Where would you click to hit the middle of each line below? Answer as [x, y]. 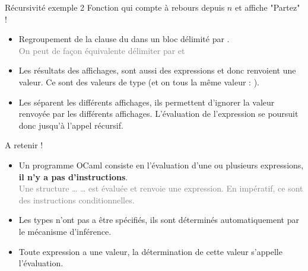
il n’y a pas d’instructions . [73, 176]
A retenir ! [24, 145]
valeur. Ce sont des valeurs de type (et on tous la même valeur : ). [139, 82]
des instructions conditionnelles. [77, 200]
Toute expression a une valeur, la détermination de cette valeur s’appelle [150, 251]
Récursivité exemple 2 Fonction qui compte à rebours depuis [115, 7]
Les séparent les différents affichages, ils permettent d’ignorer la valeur [147, 102]
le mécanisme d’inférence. [65, 231]
